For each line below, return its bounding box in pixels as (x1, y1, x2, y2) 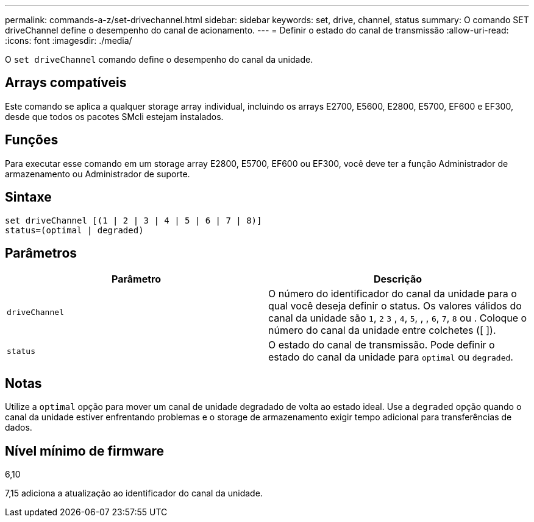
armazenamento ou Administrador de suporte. (5, 168, 190, 179)
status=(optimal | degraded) (5, 225, 144, 235)
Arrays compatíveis (5, 75, 127, 91)
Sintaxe (5, 189, 52, 205)
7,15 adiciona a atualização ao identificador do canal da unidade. (5, 488, 263, 499)
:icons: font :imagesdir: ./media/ (5, 35, 132, 46)
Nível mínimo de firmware (5, 443, 165, 459)
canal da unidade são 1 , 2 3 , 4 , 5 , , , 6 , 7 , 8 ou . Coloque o (268, 312, 527, 325)
